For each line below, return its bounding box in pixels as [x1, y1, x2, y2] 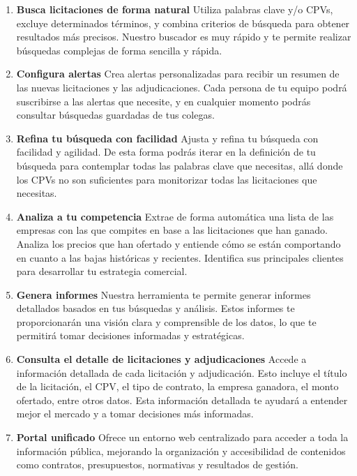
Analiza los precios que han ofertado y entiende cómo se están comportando [16, 236, 341, 251]
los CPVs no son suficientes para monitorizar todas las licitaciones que [16, 172, 317, 186]
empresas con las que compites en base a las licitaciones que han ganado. [16, 223, 328, 237]
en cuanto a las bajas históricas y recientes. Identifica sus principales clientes [16, 250, 344, 265]
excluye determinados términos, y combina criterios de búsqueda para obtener [16, 15, 350, 30]
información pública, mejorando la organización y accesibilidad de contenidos [16, 443, 346, 458]
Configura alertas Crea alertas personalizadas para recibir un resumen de [16, 66, 340, 81]
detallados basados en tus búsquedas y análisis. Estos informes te [16, 301, 295, 315]
